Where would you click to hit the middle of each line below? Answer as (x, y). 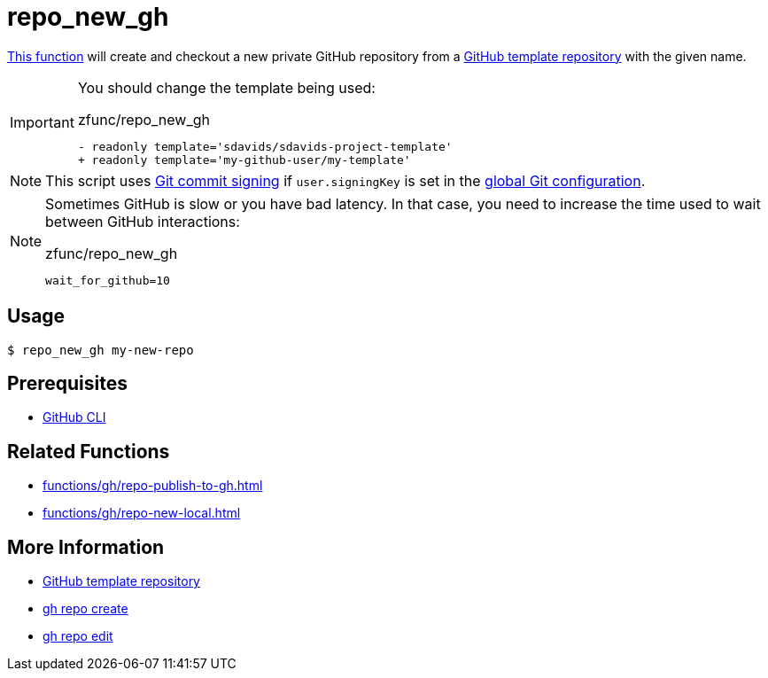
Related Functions (89, 451)
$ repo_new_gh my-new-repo (101, 350)
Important (42, 123)
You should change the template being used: (226, 87)
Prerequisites (67, 384)
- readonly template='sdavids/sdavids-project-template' (265, 146)
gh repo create (85, 609)
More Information (86, 547)
